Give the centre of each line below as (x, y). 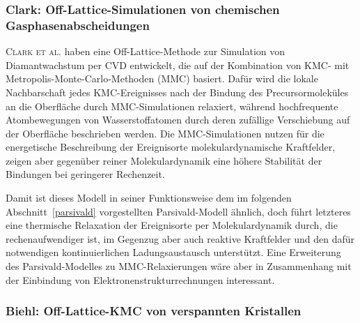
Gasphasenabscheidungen (78, 25)
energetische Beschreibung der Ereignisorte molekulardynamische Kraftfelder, (171, 147)
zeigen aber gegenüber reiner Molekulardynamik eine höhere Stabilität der (164, 160)
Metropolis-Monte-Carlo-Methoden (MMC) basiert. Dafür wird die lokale (162, 78)
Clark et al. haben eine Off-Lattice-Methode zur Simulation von (146, 51)
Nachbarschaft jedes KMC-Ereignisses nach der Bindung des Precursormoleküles (177, 92)
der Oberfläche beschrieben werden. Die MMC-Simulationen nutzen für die (165, 133)
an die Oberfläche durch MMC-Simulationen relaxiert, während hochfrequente (172, 106)
